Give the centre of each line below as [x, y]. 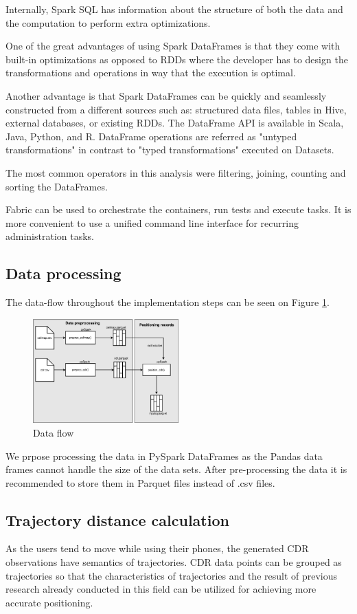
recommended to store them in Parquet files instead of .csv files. [140, 482]
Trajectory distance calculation [117, 519]
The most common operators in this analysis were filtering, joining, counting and [176, 172]
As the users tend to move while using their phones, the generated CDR [157, 548]
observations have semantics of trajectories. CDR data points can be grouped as [174, 562]
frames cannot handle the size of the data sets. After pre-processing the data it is [176, 469]
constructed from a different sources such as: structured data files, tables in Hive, [176, 109]
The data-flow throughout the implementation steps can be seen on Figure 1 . [168, 302]
